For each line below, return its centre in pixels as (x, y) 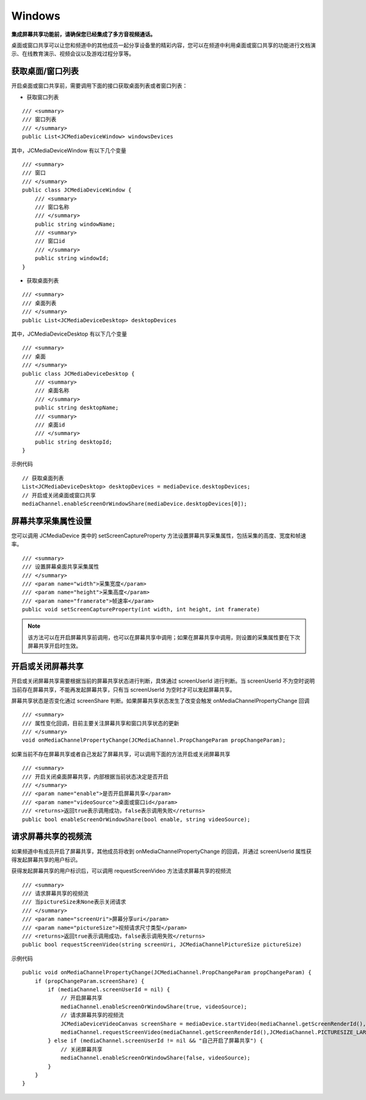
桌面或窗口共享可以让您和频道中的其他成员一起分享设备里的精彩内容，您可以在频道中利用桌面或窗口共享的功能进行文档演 (163, 45)
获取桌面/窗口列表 (45, 71)
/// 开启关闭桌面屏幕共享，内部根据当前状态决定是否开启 (95, 777)
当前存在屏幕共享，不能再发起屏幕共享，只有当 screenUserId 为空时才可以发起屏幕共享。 (123, 689)
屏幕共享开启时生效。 (55, 646)
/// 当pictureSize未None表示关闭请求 (74, 902)
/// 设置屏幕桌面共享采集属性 (61, 567)
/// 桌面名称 (52, 391)
